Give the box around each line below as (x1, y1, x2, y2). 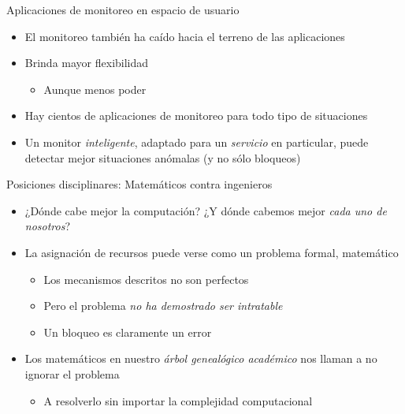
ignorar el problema (24, 365, 120, 382)
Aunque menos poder (43, 80, 147, 97)
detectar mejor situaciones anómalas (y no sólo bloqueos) (24, 149, 301, 166)
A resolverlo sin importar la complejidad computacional (43, 392, 313, 408)
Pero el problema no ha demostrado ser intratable (43, 297, 283, 314)
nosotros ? (24, 218, 71, 234)
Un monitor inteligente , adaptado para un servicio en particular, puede (24, 133, 369, 150)
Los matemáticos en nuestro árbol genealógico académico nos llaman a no (24, 350, 377, 367)
